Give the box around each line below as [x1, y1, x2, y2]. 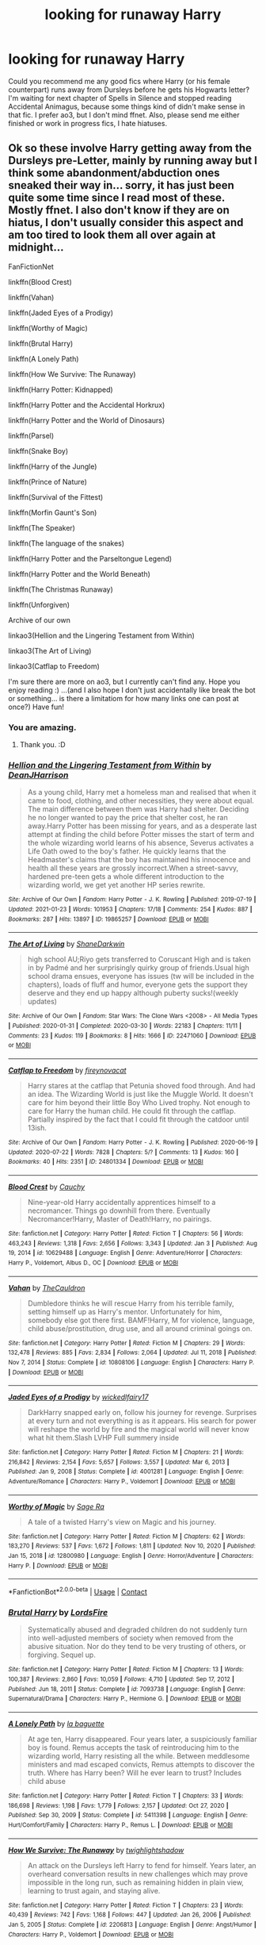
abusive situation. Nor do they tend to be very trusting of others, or [27, 1642, 247, 1652]
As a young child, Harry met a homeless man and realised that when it [27, 788, 256, 797]
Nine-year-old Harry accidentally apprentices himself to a [27, 1197, 216, 1207]
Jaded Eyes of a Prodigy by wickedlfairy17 [8, 1392, 149, 1402]
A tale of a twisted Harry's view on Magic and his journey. [27, 1517, 216, 1526]
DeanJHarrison [8, 769, 69, 781]
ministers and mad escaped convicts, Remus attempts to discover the [27, 1759, 256, 1769]
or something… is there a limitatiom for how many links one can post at [8, 693, 239, 703]
